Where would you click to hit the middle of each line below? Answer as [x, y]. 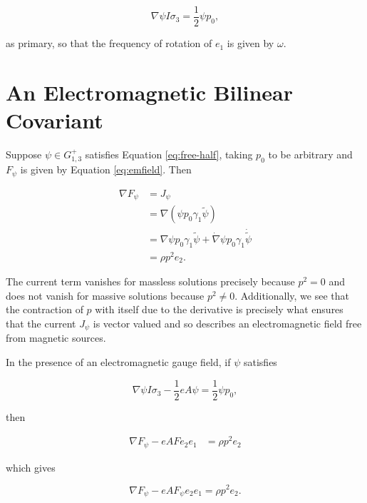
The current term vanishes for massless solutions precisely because [150, 281]
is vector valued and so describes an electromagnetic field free [227, 323]
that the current [41, 323]
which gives [31, 467]
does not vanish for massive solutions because [105, 295]
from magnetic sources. [56, 338]
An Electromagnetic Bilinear [149, 92]
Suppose [24, 154]
